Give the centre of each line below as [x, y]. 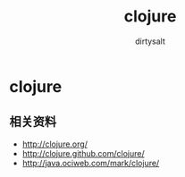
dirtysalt [150, 41]
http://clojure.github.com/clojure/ [83, 153]
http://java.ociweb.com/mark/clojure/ [91, 163]
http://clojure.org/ [55, 144]
